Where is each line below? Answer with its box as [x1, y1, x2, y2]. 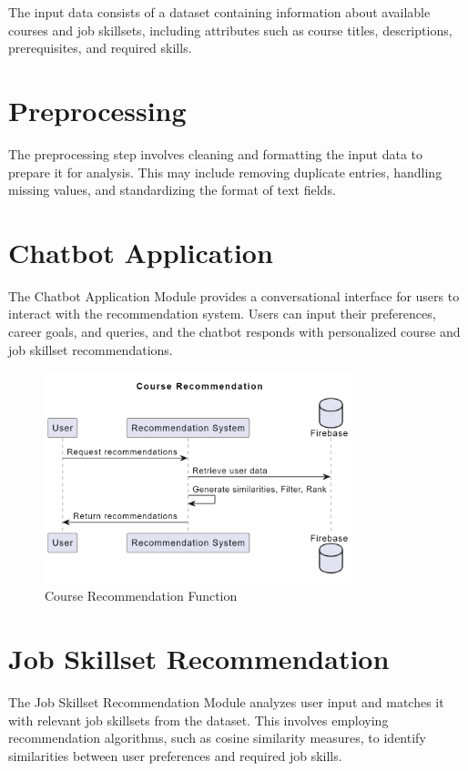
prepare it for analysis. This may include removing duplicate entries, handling [8, 162, 443, 181]
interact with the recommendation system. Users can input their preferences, [8, 304, 436, 323]
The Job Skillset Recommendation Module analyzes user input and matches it [8, 693, 444, 712]
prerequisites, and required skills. [8, 38, 192, 57]
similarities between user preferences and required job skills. [8, 746, 342, 765]
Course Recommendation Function [45, 586, 238, 605]
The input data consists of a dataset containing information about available [8, 3, 431, 21]
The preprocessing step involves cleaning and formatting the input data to [8, 144, 423, 163]
